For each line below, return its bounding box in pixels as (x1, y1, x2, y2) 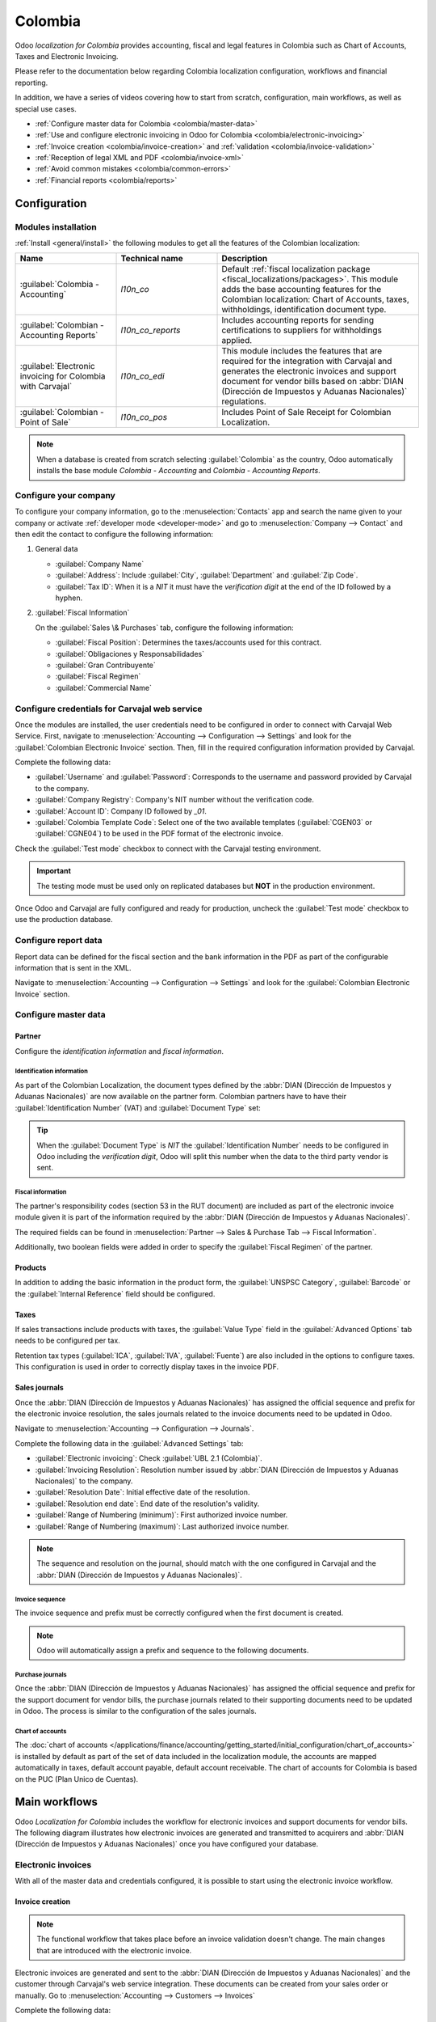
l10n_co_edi (120, 370, 165, 382)
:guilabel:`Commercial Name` (55, 683, 153, 692)
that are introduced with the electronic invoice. (36, 1945, 192, 1955)
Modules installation (15, 221, 97, 232)
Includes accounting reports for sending (221, 315, 375, 326)
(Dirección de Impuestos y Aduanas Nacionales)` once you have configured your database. (15, 1839, 319, 1849)
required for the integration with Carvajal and (221, 356, 392, 367)
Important (36, 866, 72, 876)
